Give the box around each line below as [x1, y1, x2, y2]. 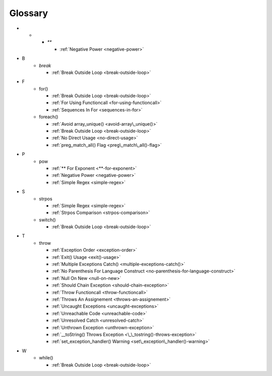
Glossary [9, 8, 48, 19]
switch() [39, 217, 56, 223]
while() [39, 355, 53, 361]
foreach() [39, 114, 58, 120]
